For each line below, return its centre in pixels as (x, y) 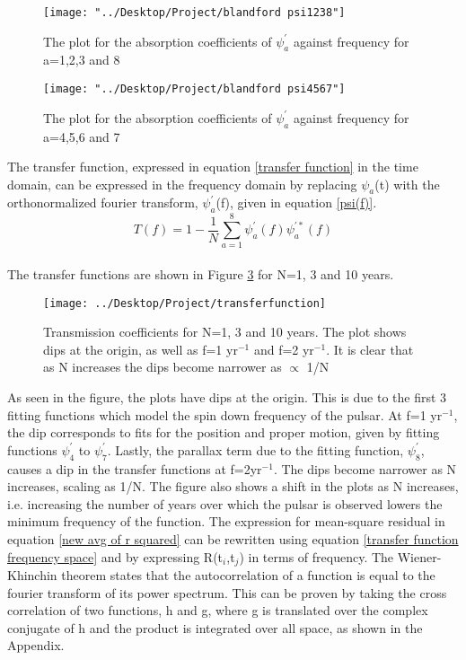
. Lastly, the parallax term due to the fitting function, (255, 449)
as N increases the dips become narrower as (163, 367)
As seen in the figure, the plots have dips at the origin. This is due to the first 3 (227, 397)
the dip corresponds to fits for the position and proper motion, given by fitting (224, 432)
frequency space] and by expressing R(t (115, 556)
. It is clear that (370, 349)
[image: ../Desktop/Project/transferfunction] (185, 303)
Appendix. (36, 645)
